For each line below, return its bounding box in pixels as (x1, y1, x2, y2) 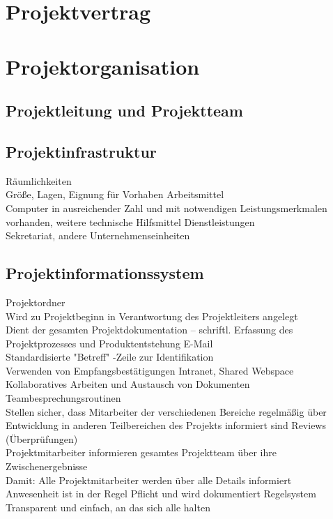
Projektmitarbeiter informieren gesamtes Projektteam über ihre (6, 445, 277, 460)
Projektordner (6, 294, 65, 309)
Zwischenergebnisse (6, 459, 88, 474)
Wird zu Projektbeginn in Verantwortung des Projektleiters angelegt (6, 308, 298, 323)
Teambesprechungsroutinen (6, 391, 121, 405)
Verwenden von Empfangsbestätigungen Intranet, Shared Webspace (6, 363, 294, 377)
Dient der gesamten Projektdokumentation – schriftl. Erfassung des (6, 322, 293, 337)
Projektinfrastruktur (6, 140, 157, 162)
